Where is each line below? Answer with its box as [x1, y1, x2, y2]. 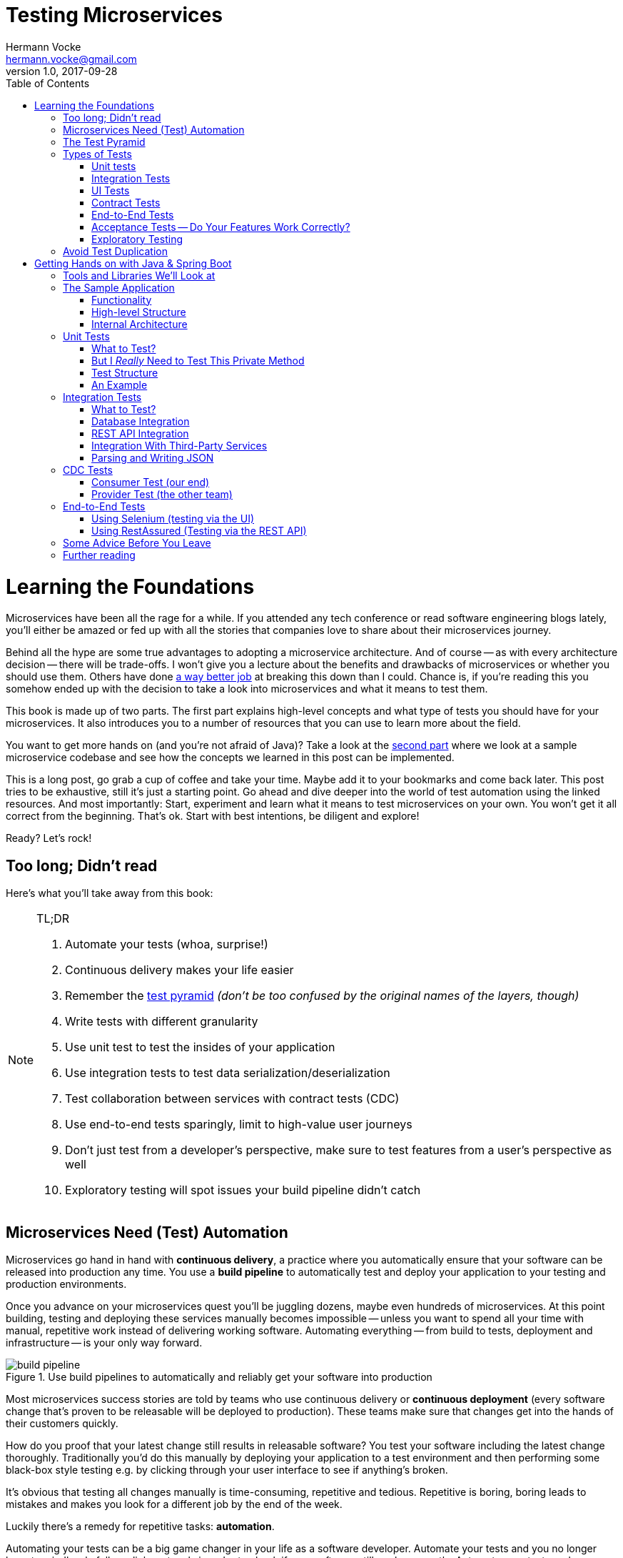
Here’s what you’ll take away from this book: [6, 887, 213, 900]
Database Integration [91, 415, 190, 427]
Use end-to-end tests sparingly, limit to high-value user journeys [65, 1117, 412, 1132]
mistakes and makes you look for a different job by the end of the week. [6, 1497, 343, 1510]
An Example [91, 378, 148, 391]
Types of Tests [63, 147, 132, 160]
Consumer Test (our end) [91, 475, 210, 488]
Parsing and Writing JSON [91, 451, 214, 464]
